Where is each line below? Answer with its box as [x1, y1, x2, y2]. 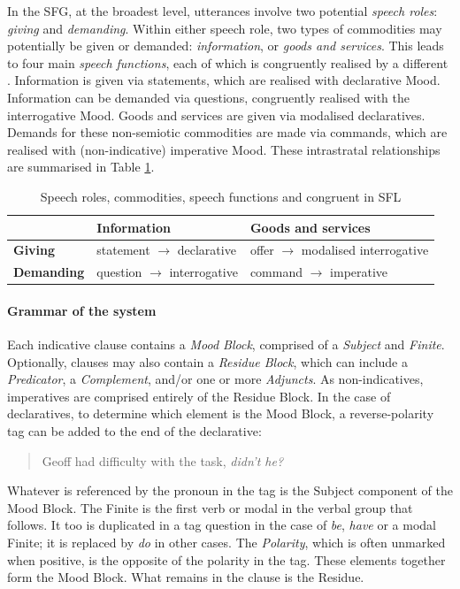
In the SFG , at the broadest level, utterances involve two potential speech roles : [7, 2, 438, 19]
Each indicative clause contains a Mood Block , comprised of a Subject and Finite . [7, 335, 445, 354]
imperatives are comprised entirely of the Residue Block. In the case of [7, 386, 391, 405]
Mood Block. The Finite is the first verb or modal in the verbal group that [7, 498, 413, 516]
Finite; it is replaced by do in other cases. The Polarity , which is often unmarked [7, 533, 446, 552]
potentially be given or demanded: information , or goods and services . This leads [7, 36, 444, 55]
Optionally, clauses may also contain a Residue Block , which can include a [7, 352, 408, 371]
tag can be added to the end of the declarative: [7, 422, 262, 440]
